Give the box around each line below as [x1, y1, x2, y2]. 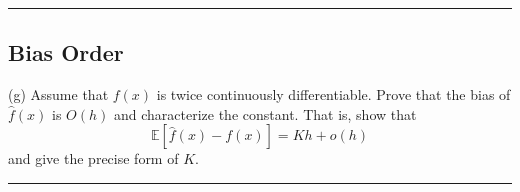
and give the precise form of [8, 148, 179, 169]
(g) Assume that [8, 84, 109, 105]
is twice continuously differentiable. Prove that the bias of [156, 84, 511, 105]
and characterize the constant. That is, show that [113, 103, 417, 124]
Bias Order [8, 37, 124, 68]
